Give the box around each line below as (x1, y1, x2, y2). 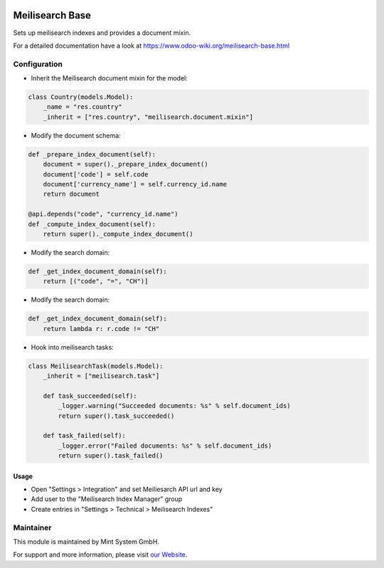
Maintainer (13, 522, 52, 532)
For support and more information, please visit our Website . (13, 550, 188, 559)
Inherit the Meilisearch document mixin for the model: (31, 74, 188, 83)
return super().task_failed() (58, 452, 164, 460)
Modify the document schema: (31, 131, 121, 140)
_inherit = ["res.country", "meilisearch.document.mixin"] (43, 112, 254, 121)
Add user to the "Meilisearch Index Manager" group (31, 495, 183, 503)
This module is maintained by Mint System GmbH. (13, 537, 160, 546)
